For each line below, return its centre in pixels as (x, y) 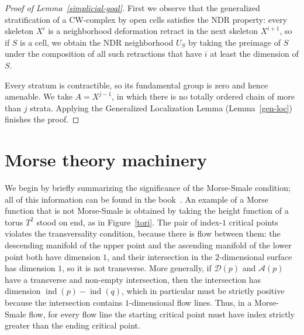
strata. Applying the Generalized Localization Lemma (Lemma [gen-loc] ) (161, 107)
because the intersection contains (64, 302)
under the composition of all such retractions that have (103, 54)
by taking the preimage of (234, 42)
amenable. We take (39, 96)
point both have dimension (53, 256)
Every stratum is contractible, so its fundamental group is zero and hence (137, 85)
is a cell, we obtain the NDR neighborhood (97, 42)
